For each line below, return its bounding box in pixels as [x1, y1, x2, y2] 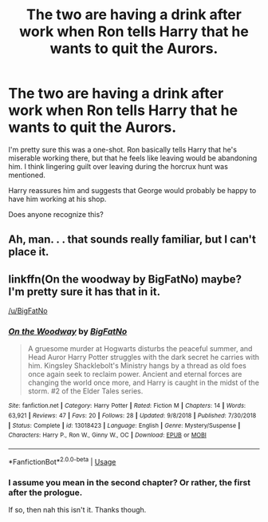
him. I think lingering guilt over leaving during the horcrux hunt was [8, 161, 229, 171]
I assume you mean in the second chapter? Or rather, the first [8, 477, 251, 488]
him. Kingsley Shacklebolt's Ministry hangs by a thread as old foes [27, 361, 247, 370]
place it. [8, 245, 49, 259]
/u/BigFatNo [8, 306, 48, 316]
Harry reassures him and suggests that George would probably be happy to [8, 185, 257, 195]
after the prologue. [8, 487, 83, 498]
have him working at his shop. [8, 194, 107, 204]
